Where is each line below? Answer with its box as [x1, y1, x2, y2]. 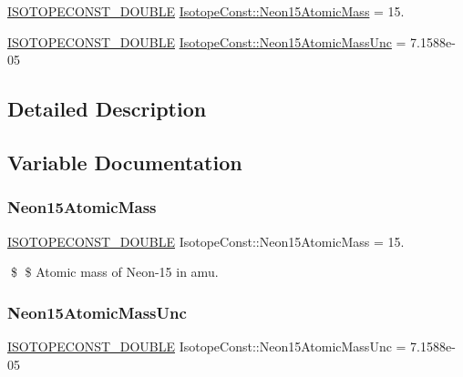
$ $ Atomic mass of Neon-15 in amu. [10, 262, 219, 281]
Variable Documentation [7, 148, 242, 176]
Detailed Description [7, 95, 207, 123]
